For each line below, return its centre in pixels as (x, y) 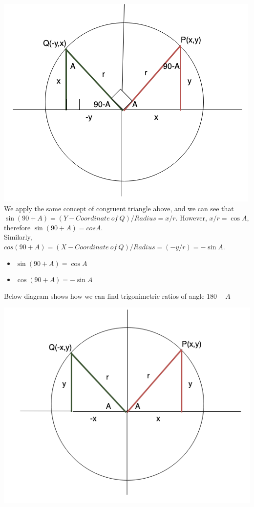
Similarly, (18, 237)
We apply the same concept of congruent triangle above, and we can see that (119, 208)
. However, (191, 218)
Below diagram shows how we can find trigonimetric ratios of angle (104, 296)
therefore (17, 227)
